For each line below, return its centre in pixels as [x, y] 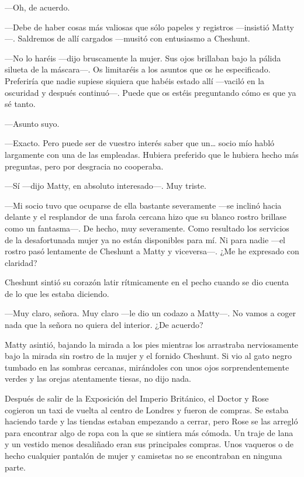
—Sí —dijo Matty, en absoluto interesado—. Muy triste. [106, 186]
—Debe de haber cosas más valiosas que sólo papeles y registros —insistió [137, 27]
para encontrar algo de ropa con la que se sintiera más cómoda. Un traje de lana [149, 432]
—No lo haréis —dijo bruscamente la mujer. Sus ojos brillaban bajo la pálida [143, 58]
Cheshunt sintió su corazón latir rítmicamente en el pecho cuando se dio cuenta [147, 282]
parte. [15, 467]
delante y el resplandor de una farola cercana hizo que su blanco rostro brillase [146, 217]
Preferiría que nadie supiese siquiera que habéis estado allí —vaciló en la [135, 80]
